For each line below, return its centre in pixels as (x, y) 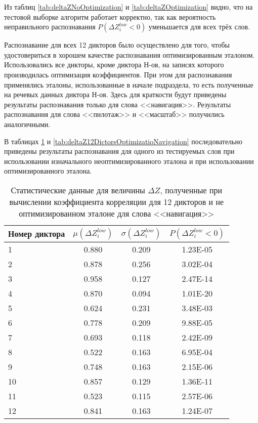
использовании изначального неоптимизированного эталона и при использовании (129, 161)
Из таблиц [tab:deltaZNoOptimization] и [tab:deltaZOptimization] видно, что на (128, 7)
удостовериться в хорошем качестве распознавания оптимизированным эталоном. (130, 54)
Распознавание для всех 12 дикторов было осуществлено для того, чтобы (117, 45)
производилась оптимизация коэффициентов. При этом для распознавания (118, 74)
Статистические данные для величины (78, 190)
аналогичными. (27, 124)
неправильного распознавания (50, 27)
